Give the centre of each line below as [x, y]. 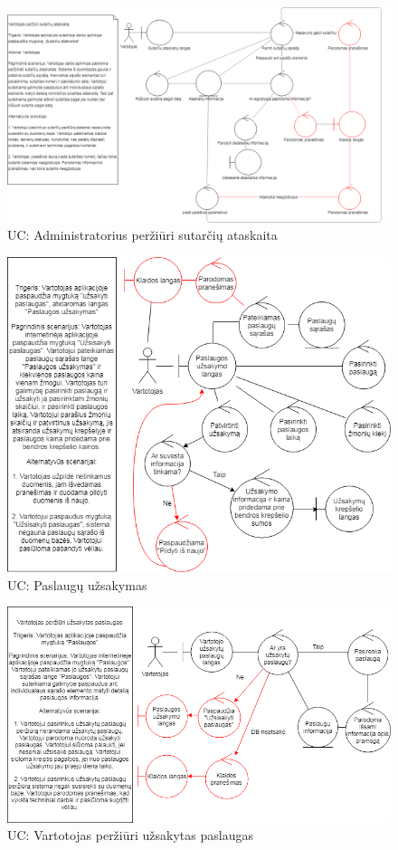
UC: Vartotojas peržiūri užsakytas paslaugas [130, 835]
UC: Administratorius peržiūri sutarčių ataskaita [142, 235]
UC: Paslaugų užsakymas [77, 584]
